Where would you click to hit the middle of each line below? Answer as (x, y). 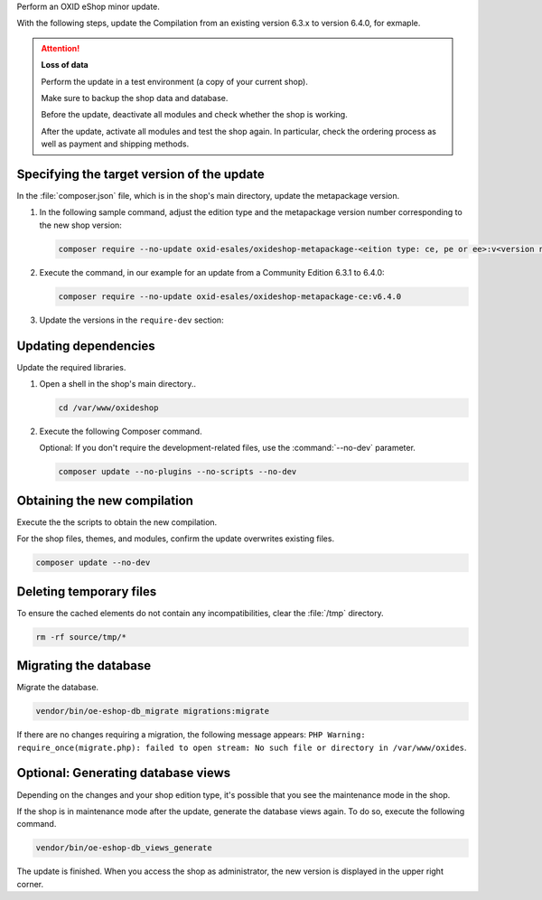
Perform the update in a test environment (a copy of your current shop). (175, 81)
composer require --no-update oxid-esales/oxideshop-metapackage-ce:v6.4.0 (230, 296)
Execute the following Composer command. (121, 431)
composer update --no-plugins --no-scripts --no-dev (178, 472)
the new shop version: (80, 225)
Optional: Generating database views (124, 773)
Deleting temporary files (87, 591)
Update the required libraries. (71, 367)
